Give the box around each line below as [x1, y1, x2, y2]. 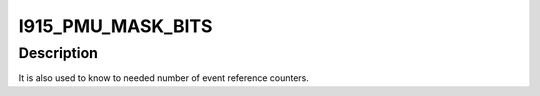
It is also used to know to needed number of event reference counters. [18, 72, 310, 84]
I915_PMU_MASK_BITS [18, 15, 213, 37]
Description [18, 44, 99, 62]
